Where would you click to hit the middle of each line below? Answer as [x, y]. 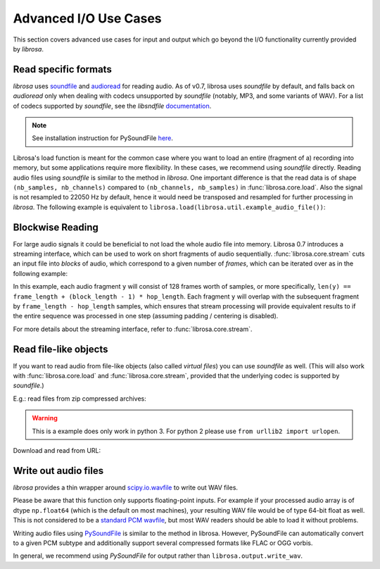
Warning [45, 418]
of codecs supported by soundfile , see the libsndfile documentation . [112, 106]
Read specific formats [62, 69]
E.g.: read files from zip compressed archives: [80, 399]
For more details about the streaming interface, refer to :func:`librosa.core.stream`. [133, 329]
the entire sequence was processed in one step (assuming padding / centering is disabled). [146, 316]
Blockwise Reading [56, 227]
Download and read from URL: [57, 451]
